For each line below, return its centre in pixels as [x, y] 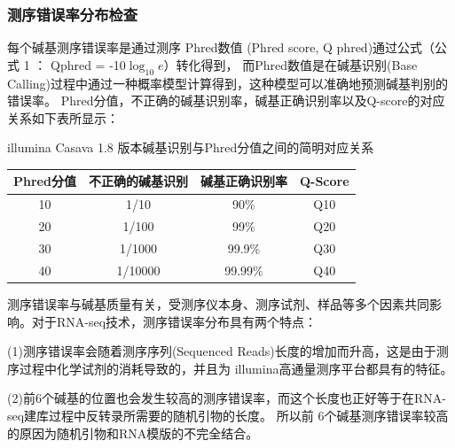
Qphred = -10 [88, 64]
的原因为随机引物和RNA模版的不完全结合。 [133, 433]
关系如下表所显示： [63, 117]
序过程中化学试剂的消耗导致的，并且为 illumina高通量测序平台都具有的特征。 [230, 368]
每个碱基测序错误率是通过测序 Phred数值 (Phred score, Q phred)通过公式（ [221, 47]
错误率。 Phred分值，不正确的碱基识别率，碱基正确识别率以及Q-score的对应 [226, 100]
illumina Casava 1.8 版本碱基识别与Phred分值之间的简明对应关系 [191, 147]
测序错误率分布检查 [73, 14]
